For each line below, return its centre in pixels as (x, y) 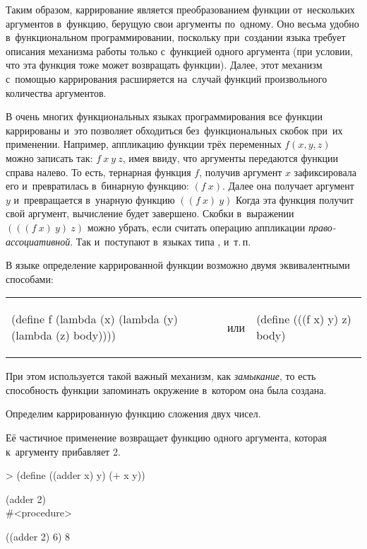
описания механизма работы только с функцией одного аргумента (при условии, (179, 51)
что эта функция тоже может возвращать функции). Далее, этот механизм (164, 65)
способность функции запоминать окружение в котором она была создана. (166, 389)
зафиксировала (325, 172)
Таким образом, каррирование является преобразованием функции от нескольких (180, 9)
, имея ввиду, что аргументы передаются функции (230, 157)
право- (322, 227)
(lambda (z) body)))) (64, 335)
